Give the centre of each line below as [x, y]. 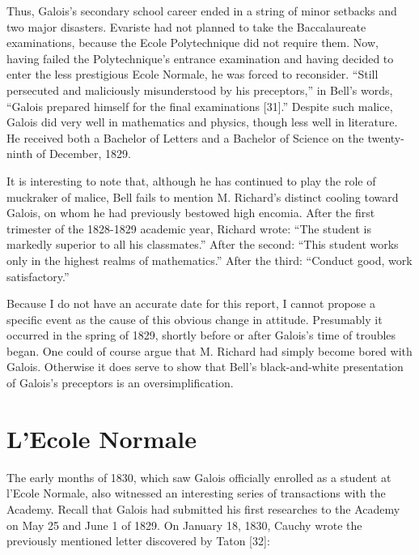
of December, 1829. [83, 154]
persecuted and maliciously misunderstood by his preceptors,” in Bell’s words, [200, 90]
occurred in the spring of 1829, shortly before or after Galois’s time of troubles [201, 335]
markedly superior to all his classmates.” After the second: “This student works [203, 244]
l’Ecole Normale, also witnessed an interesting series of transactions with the [196, 493]
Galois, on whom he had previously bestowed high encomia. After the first [191, 213]
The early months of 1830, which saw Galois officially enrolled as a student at [199, 477]
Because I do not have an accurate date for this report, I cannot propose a [191, 303]
